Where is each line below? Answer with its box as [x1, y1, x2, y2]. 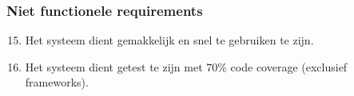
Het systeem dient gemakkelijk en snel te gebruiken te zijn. [25, 32, 314, 48]
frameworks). [25, 74, 89, 90]
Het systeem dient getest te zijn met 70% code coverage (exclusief [25, 58, 348, 75]
